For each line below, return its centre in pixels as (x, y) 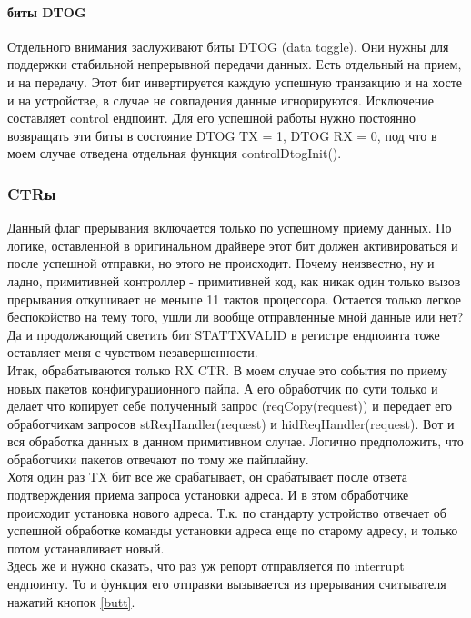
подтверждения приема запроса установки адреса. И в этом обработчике (208, 495)
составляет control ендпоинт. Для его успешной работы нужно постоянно (212, 118)
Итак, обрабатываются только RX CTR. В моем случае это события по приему (228, 369)
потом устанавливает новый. (86, 548)
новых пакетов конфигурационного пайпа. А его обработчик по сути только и (223, 388)
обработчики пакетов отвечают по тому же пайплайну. (158, 459)
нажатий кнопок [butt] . (71, 601)
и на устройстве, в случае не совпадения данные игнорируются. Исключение (220, 100)
